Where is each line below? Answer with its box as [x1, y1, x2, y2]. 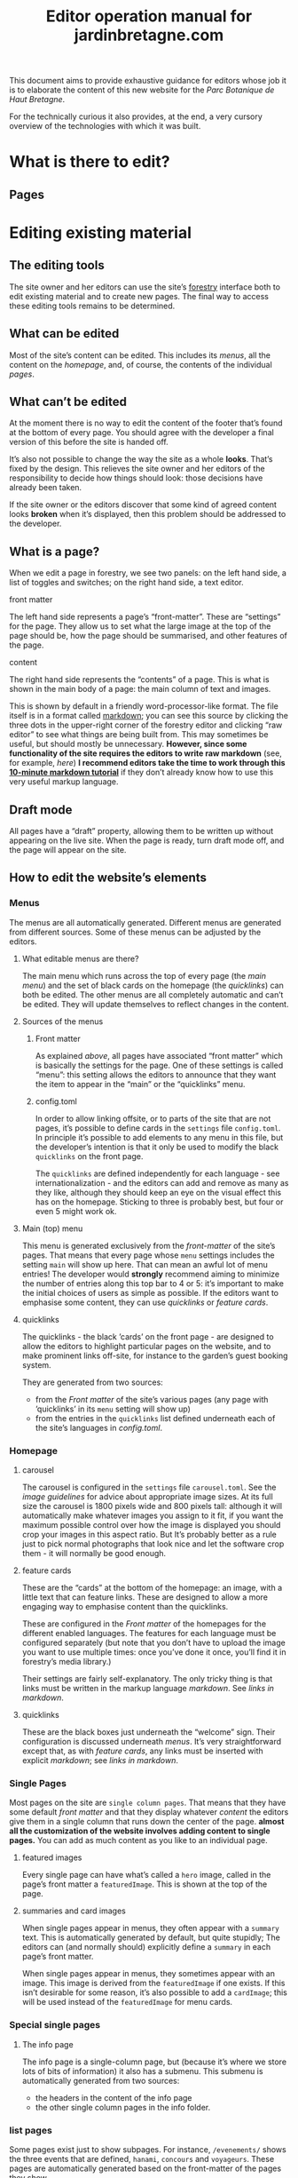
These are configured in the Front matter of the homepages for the [21, 1618, 267, 1629]
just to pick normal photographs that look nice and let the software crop [21, 1538, 285, 1549]
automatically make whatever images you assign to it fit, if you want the [21, 1510, 284, 1521]
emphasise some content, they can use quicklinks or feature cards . [21, 1297, 269, 1308]
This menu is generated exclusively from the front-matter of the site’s [21, 1240, 276, 1251]
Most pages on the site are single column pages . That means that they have [9, 1797, 286, 1808]
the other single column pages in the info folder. [35, 2102, 211, 2112]
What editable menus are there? [21, 953, 139, 964]
